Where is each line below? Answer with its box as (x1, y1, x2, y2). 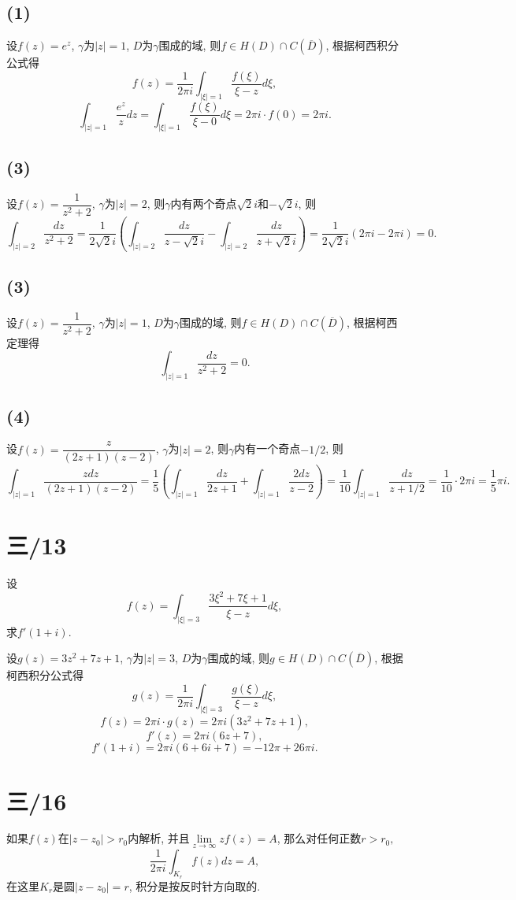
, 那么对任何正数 (277, 830, 362, 846)
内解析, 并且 (128, 830, 190, 846)
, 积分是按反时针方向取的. (128, 877, 261, 894)
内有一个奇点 (234, 440, 301, 457)
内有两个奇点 (170, 195, 237, 212)
